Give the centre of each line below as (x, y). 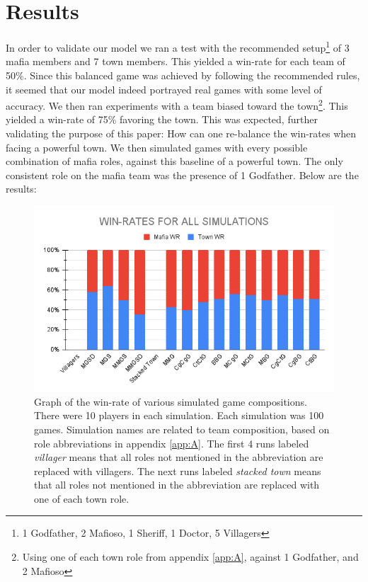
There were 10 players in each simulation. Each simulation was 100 (179, 415)
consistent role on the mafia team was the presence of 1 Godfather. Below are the (182, 175)
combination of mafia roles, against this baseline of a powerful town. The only (174, 161)
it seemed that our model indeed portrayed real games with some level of (164, 89)
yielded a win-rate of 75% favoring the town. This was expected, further (162, 119)
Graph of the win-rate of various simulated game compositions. (171, 401)
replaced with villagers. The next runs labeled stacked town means (178, 470)
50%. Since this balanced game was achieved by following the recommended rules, (183, 75)
